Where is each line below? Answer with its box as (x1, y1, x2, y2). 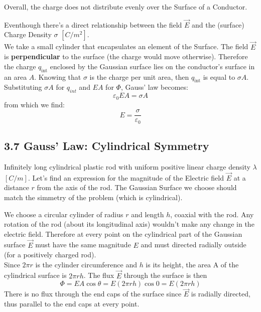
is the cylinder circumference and (35, 259, 137, 269)
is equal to (203, 71, 235, 82)
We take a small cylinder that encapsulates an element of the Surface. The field (4, 41, 248, 52)
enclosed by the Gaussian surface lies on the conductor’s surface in (50, 61, 255, 71)
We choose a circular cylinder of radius (4, 209, 123, 219)
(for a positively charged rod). (4, 249, 96, 260)
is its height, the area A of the (146, 259, 239, 269)
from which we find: (4, 99, 65, 109)
